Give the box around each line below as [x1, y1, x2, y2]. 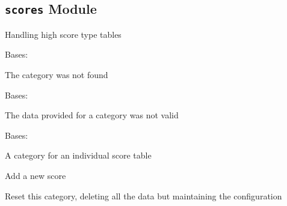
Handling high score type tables [5, 28, 122, 40]
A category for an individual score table [5, 149, 152, 162]
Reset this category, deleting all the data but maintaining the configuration [5, 189, 282, 202]
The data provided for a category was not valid [5, 109, 179, 121]
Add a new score [5, 169, 66, 181]
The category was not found [5, 68, 108, 80]
